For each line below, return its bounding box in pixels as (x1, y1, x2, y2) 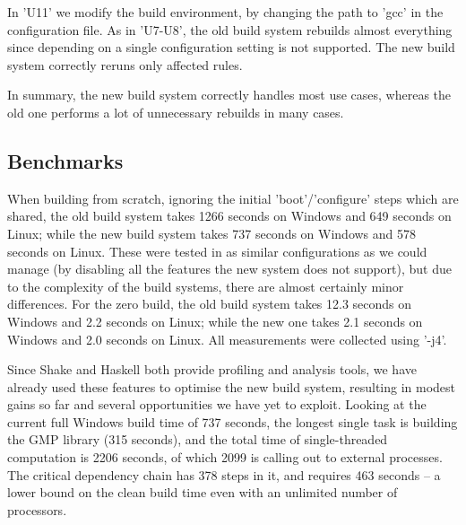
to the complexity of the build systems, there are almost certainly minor (7, 276, 404, 295)
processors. (7, 500, 67, 519)
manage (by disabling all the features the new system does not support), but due (7, 259, 452, 278)
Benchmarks (7, 146, 124, 174)
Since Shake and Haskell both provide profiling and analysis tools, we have (7, 360, 417, 379)
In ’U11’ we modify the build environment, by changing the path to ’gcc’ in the (7, 3, 444, 21)
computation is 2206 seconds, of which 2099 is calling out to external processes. (7, 448, 443, 467)
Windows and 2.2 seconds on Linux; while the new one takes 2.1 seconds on (7, 311, 423, 330)
